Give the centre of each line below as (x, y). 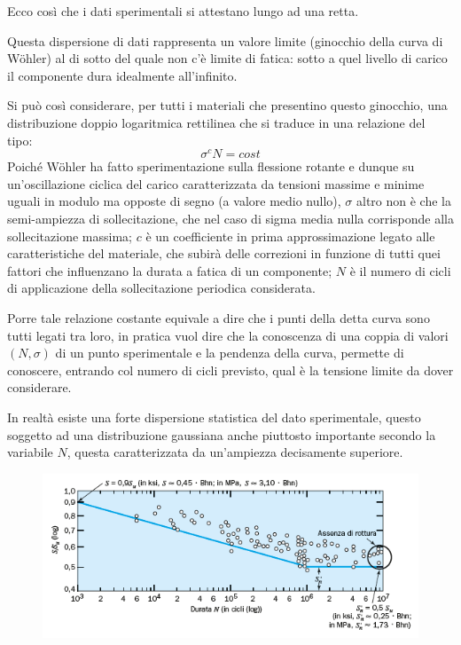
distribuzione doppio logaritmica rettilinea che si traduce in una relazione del (216, 122)
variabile (30, 452)
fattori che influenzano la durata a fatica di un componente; (170, 270)
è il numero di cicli (400, 270)
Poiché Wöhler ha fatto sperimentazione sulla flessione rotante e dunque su (211, 166)
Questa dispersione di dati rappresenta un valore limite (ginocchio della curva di (225, 40)
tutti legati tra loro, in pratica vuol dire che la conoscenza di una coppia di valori (228, 335)
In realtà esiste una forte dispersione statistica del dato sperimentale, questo (214, 417)
